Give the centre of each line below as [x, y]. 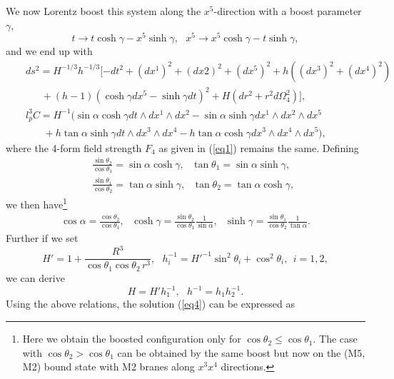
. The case [335, 339]
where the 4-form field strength [74, 147]
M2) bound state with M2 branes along [108, 367]
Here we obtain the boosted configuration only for [132, 339]
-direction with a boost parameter [288, 11]
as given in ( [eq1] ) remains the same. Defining [259, 147]
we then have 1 [36, 203]
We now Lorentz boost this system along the [103, 11]
